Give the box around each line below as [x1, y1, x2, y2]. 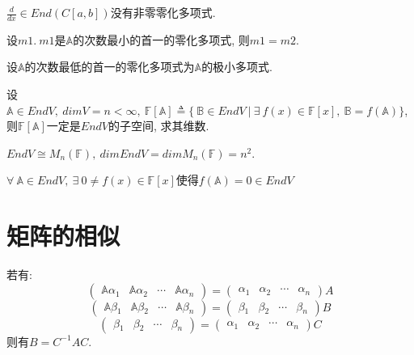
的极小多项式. [201, 58, 273, 75]
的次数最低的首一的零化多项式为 [24, 58, 195, 75]
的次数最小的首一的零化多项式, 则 [73, 31, 250, 48]
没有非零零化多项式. [110, 4, 216, 20]
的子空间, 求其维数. [108, 117, 209, 134]
